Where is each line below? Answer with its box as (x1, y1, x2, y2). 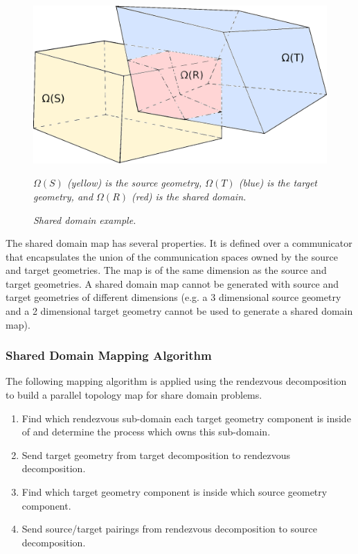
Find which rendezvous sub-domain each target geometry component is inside (21, 410, 351, 425)
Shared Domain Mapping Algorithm (6, 347, 212, 364)
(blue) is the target (238, 175, 317, 190)
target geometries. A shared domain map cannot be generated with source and (6, 276, 339, 291)
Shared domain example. (33, 212, 136, 227)
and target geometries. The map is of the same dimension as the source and (6, 263, 327, 277)
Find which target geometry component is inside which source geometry (21, 485, 328, 499)
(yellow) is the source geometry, (66, 175, 202, 190)
